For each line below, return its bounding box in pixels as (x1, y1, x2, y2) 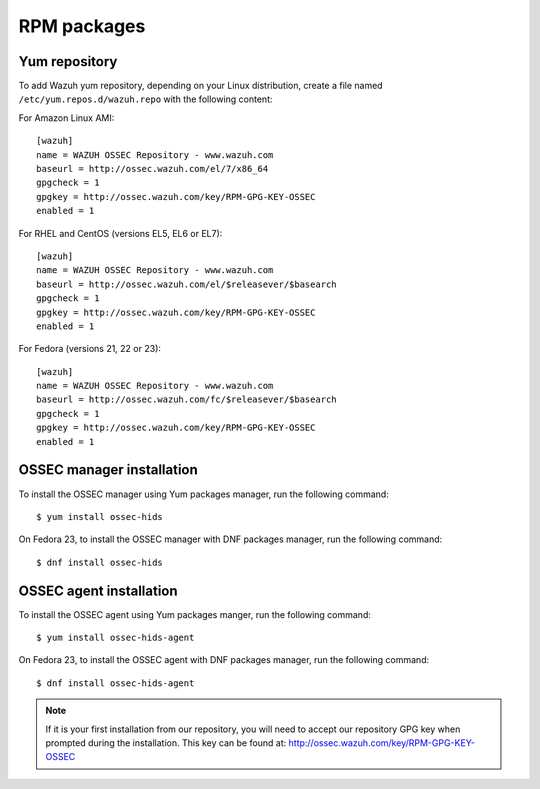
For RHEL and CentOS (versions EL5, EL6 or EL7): (18, 227, 223, 239)
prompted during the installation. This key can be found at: (45, 736, 287, 749)
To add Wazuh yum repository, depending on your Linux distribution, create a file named (18, 80, 384, 92)
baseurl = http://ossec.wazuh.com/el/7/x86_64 (36, 163, 269, 175)
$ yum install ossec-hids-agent (36, 632, 195, 644)
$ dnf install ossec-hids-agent (36, 677, 195, 689)
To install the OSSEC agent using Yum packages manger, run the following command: (18, 608, 372, 620)
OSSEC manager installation (18, 461, 199, 479)
